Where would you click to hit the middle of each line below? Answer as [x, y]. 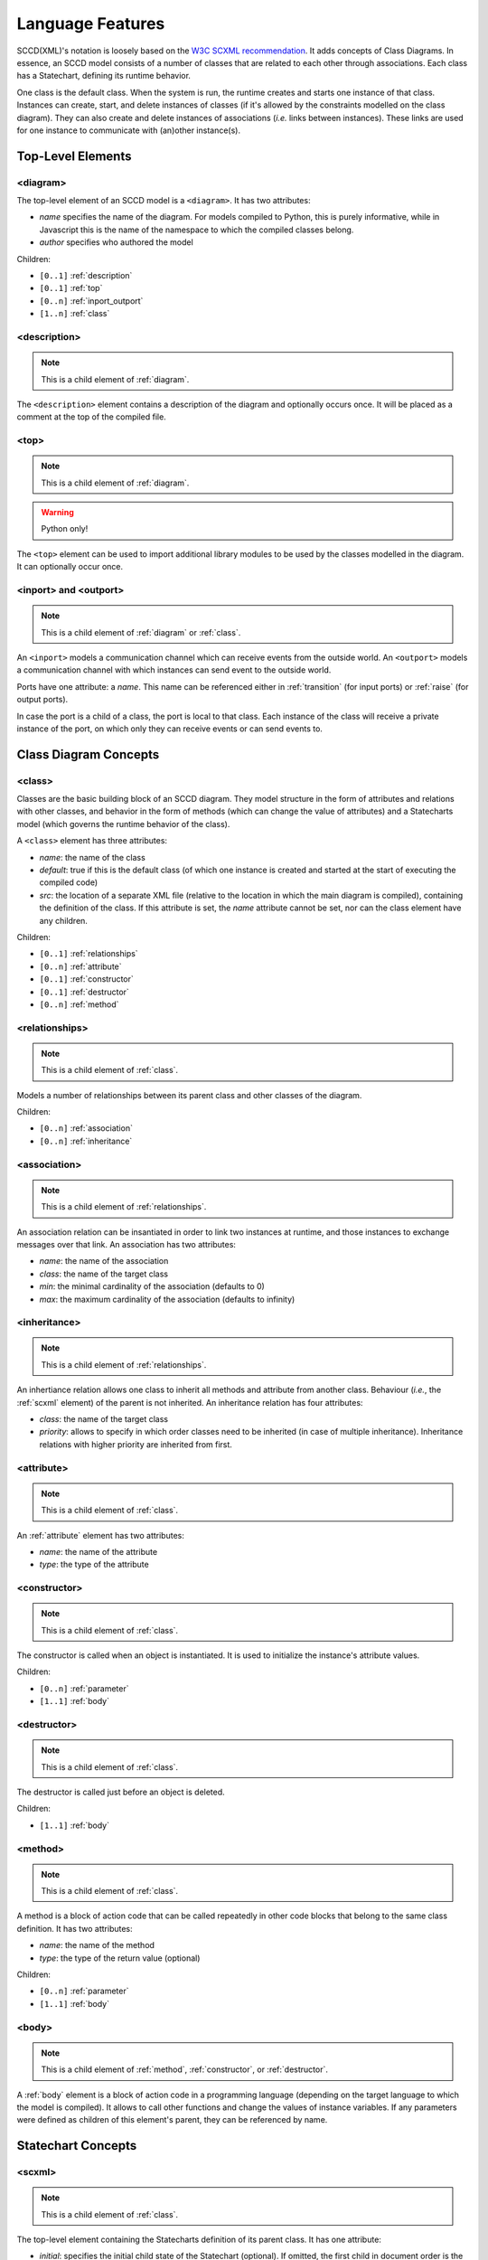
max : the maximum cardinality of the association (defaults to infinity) [167, 1299]
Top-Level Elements [74, 156]
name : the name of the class [93, 857]
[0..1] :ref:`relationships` [89, 954]
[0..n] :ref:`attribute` [80, 966]
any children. [63, 920]
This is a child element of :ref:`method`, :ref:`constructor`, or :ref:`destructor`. [185, 2069]
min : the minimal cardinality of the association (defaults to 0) [152, 1286]
